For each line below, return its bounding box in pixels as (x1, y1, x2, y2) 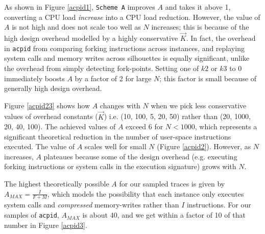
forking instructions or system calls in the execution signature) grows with (4, 161, 236, 172)
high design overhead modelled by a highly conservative (4, 33, 178, 43)
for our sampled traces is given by (119, 178, 225, 189)
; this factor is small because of (159, 73, 257, 83)
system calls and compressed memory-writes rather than (4, 199, 179, 210)
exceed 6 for (126, 121, 163, 132)
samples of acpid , (4, 209, 59, 220)
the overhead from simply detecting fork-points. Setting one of (4, 62, 199, 73)
